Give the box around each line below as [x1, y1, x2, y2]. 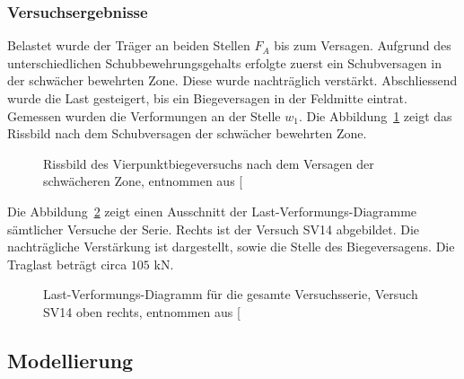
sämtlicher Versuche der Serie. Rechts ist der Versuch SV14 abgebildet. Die [7, 219, 420, 238]
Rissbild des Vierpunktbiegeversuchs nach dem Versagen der [43, 154, 374, 172]
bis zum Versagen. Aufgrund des [274, 36, 451, 55]
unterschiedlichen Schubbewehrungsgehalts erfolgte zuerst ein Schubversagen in [7, 53, 442, 72]
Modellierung [7, 346, 134, 374]
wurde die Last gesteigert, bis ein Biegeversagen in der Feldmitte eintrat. [7, 89, 407, 107]
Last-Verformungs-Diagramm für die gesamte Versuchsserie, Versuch [43, 285, 418, 304]
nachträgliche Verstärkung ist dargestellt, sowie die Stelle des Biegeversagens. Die [7, 237, 455, 256]
